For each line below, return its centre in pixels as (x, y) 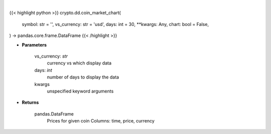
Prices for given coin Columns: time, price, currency (101, 121)
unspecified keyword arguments (80, 91)
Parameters (34, 44)
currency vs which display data (79, 63)
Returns (30, 102)
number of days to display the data (83, 77)
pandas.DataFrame (54, 114)
